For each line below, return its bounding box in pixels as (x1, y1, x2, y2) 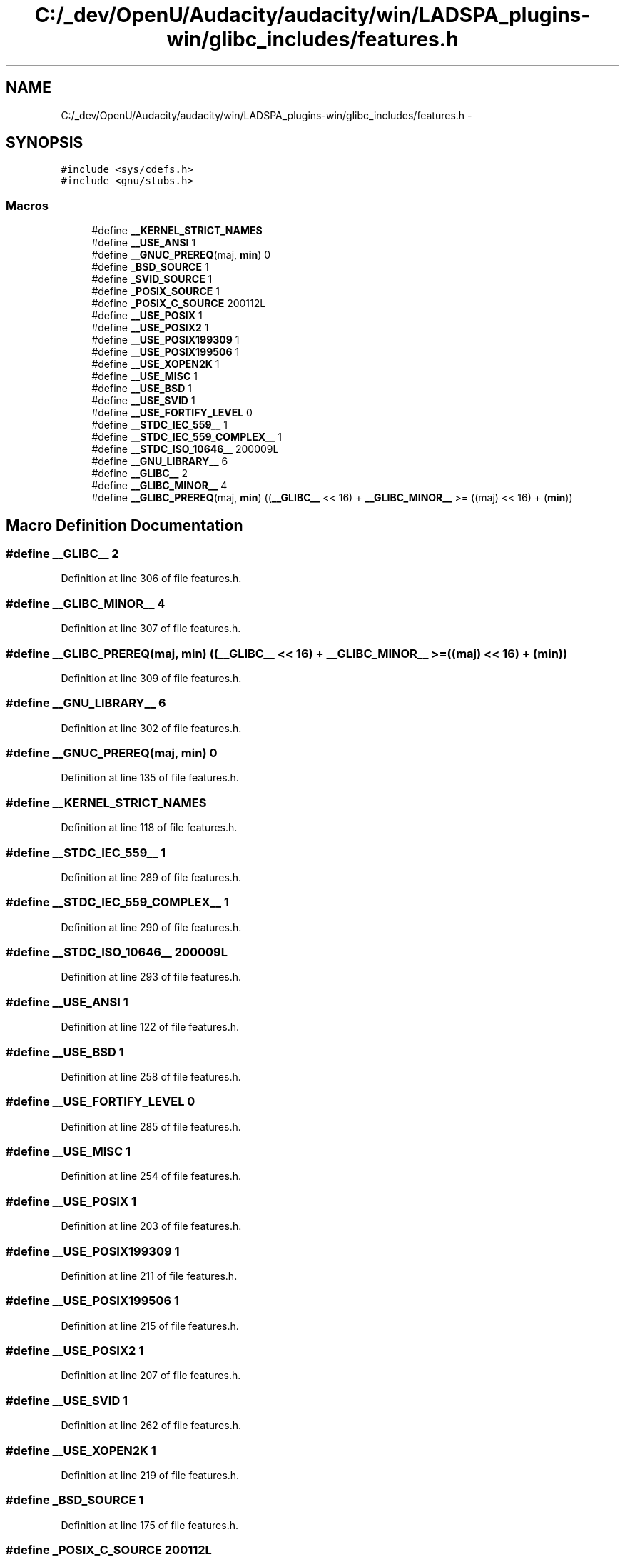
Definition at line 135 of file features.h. (61, 771, 239, 784)
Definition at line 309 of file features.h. (61, 671, 242, 684)
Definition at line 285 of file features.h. (61, 1120, 241, 1133)
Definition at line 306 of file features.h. (61, 572, 242, 585)
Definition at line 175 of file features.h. (61, 1518, 239, 1531)
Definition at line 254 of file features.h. (61, 1170, 242, 1183)
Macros (6, 198, 49, 213)
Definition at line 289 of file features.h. (61, 871, 242, 883)
